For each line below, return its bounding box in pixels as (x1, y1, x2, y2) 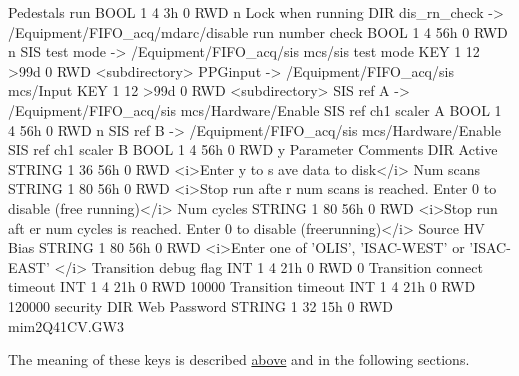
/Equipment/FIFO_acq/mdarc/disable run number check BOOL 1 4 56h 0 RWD (8, 21, 508, 42)
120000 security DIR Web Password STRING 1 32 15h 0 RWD (8, 295, 393, 316)
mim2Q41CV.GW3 (8, 315, 124, 336)
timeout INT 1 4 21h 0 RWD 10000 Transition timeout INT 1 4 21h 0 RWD (8, 276, 476, 297)
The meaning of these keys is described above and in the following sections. (8, 349, 470, 370)
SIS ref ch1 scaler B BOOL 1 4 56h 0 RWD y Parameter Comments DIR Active (8, 139, 498, 160)
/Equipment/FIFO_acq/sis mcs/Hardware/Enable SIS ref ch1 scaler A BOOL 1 (8, 99, 502, 120)
